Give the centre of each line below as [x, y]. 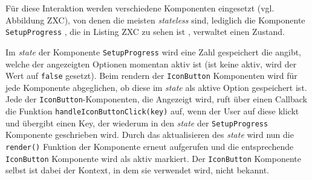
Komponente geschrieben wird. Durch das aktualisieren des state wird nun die [150, 135]
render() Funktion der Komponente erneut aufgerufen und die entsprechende [150, 146]
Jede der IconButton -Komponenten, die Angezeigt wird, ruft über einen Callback [156, 99]
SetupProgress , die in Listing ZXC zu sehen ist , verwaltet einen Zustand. [145, 32]
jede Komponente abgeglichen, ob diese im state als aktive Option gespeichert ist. [156, 87]
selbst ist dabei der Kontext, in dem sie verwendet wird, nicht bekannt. [137, 170]
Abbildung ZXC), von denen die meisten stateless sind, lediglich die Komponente [155, 20]
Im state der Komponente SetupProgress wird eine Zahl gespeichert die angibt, [154, 51]
